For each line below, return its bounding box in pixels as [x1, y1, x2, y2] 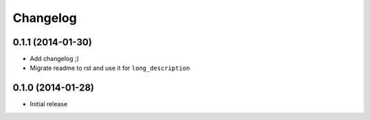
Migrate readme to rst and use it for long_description [30, 64, 190, 72]
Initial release [30, 100, 68, 108]
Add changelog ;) [30, 55, 79, 63]
